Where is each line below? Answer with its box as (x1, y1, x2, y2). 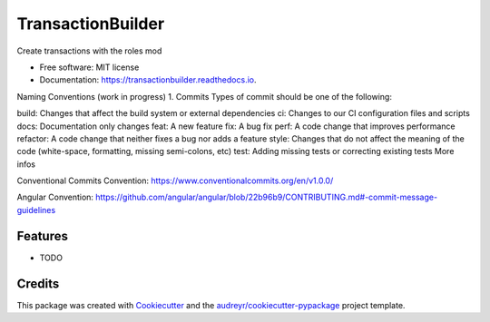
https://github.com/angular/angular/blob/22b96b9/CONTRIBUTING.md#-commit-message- (95, 191, 438, 203)
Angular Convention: (16, 191, 94, 203)
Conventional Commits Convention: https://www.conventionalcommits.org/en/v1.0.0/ (16, 175, 334, 186)
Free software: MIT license (39, 62, 140, 73)
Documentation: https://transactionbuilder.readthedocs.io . (39, 74, 257, 85)
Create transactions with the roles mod (16, 45, 162, 56)
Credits (16, 276, 60, 291)
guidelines (16, 204, 56, 215)
